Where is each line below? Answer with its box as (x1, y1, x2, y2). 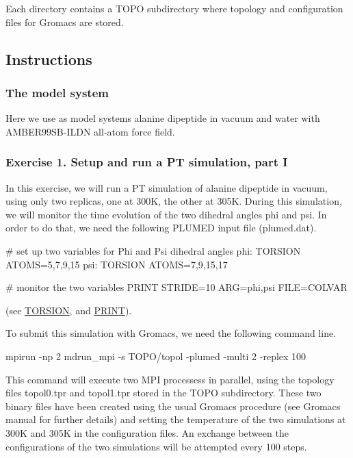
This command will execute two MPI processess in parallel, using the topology (5, 372, 335, 386)
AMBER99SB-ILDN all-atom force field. (5, 124, 175, 138)
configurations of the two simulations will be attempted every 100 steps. (5, 439, 307, 453)
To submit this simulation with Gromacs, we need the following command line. (5, 326, 337, 340)
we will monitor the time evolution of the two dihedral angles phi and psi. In (5, 207, 327, 221)
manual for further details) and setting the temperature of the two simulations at (5, 412, 346, 427)
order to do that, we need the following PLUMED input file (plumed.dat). (5, 220, 317, 235)
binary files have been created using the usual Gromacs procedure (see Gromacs (5, 398, 341, 413)
